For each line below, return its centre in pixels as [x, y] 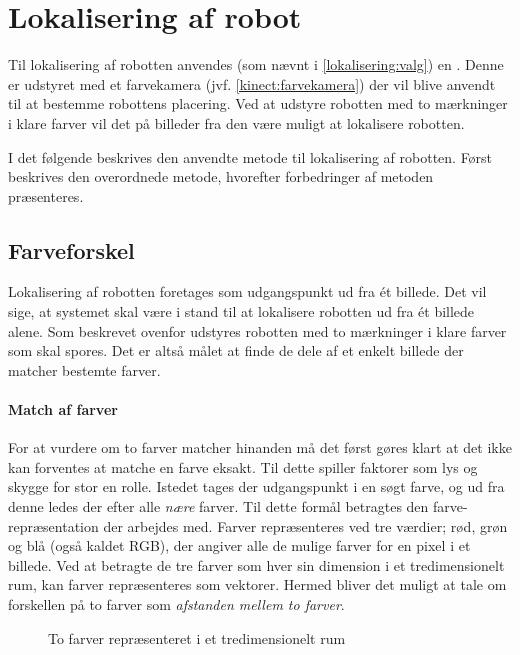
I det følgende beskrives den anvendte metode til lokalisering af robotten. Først [250, 156]
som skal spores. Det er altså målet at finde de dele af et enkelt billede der [236, 350]
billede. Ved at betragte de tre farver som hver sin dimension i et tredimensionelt [256, 564]
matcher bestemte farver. [84, 369]
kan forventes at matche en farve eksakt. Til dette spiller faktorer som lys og [243, 466]
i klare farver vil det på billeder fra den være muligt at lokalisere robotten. [236, 122]
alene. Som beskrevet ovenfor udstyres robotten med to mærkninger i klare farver [257, 330]
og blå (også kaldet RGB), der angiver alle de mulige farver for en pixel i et [239, 545]
